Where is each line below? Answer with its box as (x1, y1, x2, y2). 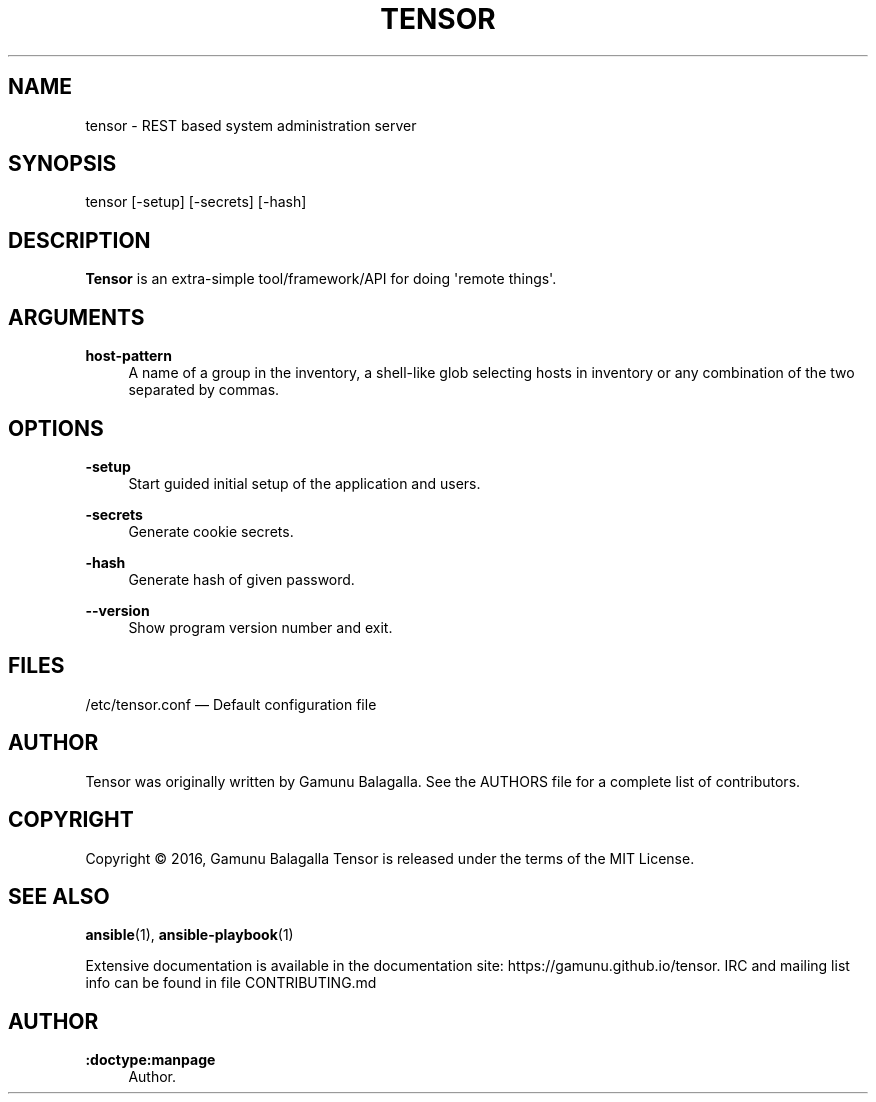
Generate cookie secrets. (128, 522, 294, 540)
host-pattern (85, 347, 172, 365)
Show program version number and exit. (128, 618, 393, 636)
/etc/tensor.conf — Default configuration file (85, 695, 377, 713)
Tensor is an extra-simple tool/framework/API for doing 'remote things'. (85, 270, 557, 288)
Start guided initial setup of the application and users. (128, 474, 481, 492)
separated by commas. (128, 381, 280, 399)
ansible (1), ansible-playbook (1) (85, 926, 294, 944)
